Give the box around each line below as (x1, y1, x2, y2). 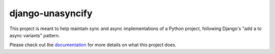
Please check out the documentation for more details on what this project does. (9, 42, 177, 48)
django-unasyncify (9, 8, 93, 19)
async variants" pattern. (9, 32, 60, 38)
